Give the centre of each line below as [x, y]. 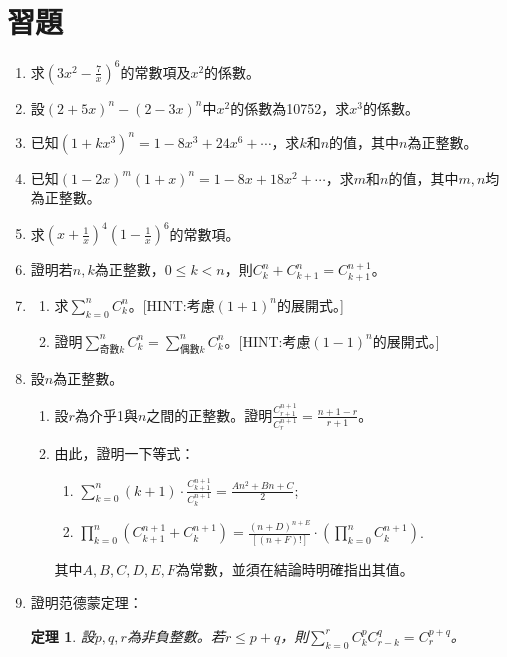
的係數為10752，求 [290, 107]
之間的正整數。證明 [209, 414]
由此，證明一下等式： [124, 453]
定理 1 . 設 [62, 635]
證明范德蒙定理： [86, 602]
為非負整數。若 [175, 635]
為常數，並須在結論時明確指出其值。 [294, 568]
